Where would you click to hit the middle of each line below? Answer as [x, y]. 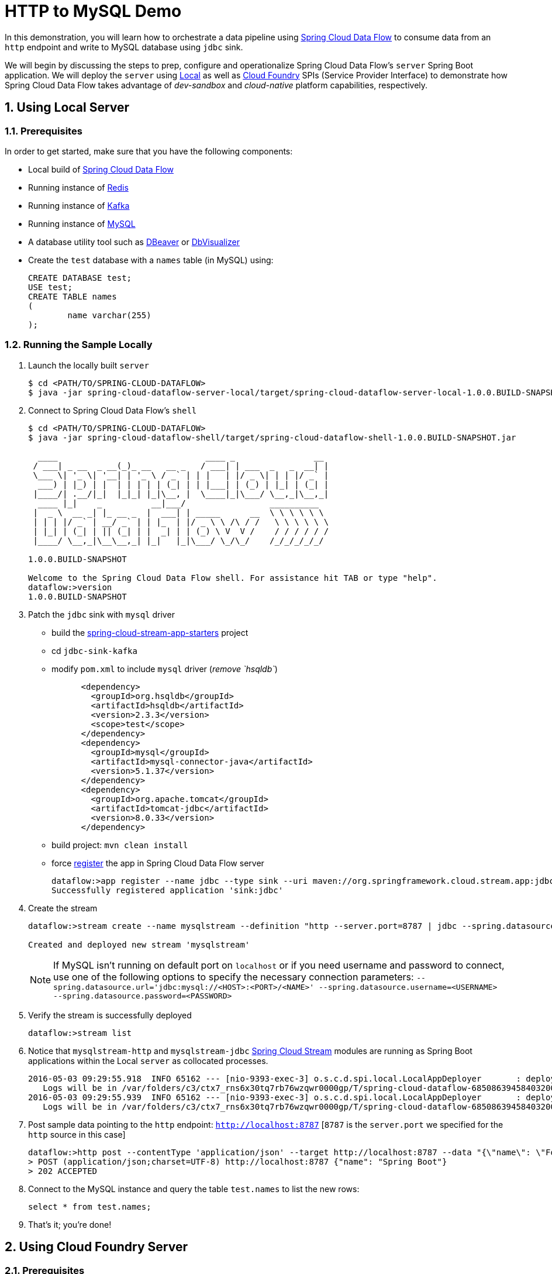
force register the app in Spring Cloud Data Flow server [158, 863]
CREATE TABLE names [73, 296]
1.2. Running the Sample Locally [79, 345]
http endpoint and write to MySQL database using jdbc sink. [124, 47]
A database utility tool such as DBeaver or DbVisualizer [134, 242]
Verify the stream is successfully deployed [110, 1015]
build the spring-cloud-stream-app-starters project [150, 632]
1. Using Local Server [67, 108]
